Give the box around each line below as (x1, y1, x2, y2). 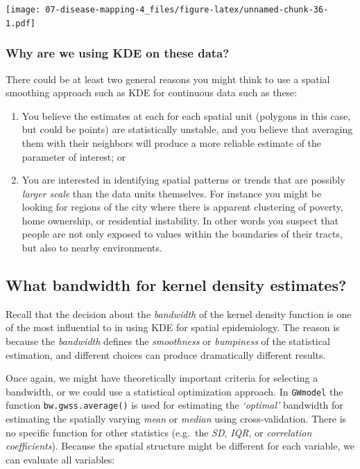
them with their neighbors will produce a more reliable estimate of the (22, 135, 322, 150)
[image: (6, 5, 41, 15)
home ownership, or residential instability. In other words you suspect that (22, 213, 339, 227)
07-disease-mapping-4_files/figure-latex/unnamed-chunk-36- (45, 5, 329, 15)
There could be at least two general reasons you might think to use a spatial (6, 71, 330, 86)
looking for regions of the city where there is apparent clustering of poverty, (22, 200, 343, 214)
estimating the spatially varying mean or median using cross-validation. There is (6, 412, 347, 426)
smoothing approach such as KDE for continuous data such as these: (6, 85, 298, 100)
